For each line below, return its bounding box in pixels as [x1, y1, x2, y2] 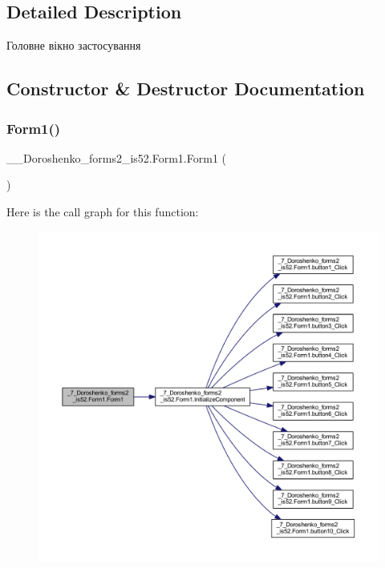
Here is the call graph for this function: [6, 203, 199, 220]
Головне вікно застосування [6, 37, 141, 54]
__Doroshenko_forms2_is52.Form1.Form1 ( [6, 149, 226, 166]
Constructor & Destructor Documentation [6, 76, 365, 101]
